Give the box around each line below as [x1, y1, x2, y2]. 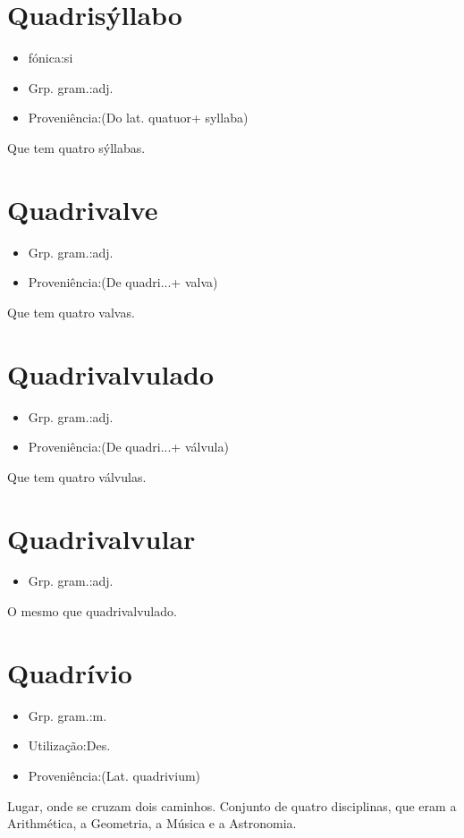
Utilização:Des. [28, 736, 111, 755]
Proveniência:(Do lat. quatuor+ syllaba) [28, 108, 249, 127]
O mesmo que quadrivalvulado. [7, 602, 177, 621]
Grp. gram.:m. [28, 706, 107, 724]
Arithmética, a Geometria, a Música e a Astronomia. [7, 814, 297, 833]
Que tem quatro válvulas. [7, 467, 147, 486]
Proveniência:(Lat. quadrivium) [28, 766, 201, 784]
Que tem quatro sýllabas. [7, 138, 146, 157]
